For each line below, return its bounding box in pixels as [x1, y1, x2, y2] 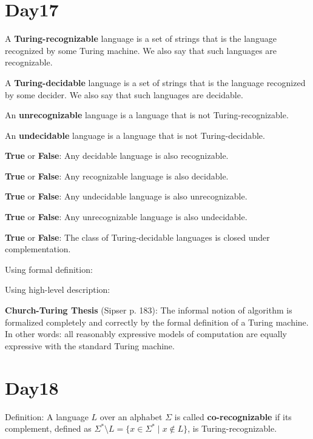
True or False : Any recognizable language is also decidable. [5, 169, 229, 182]
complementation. [5, 243, 71, 255]
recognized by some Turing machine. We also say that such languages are [5, 44, 277, 56]
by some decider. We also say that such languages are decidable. [5, 88, 243, 101]
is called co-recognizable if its [174, 410, 292, 423]
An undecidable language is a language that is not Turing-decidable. [5, 129, 265, 141]
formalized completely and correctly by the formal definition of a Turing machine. [5, 315, 309, 328]
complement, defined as [5, 422, 92, 435]
